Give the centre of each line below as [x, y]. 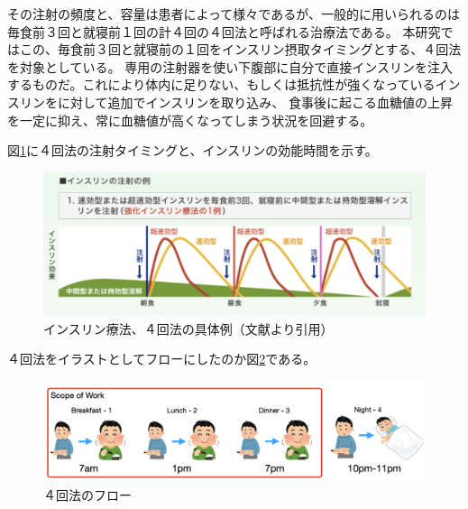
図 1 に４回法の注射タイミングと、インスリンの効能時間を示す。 [193, 150]
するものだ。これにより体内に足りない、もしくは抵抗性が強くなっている [221, 84]
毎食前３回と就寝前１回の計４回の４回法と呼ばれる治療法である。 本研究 [224, 31]
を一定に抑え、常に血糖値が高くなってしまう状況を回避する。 [190, 120]
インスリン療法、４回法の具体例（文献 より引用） [188, 328]
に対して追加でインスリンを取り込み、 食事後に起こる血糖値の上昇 [255, 102]
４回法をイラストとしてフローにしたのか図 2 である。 [162, 359]
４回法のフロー [87, 494]
